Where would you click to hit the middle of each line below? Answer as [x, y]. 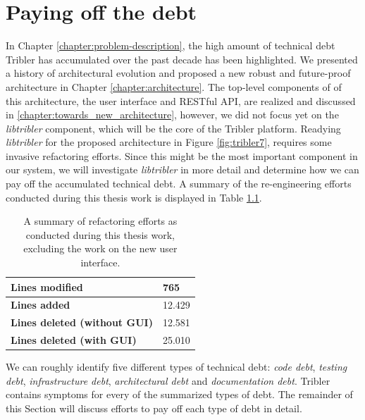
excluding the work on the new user [100, 248]
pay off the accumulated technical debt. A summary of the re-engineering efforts [179, 184]
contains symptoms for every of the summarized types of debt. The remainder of [179, 394]
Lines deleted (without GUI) [82, 322]
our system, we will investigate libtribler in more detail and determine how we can [182, 169]
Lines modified [47, 286]
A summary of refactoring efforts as [100, 221]
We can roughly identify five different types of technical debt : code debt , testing [177, 367]
